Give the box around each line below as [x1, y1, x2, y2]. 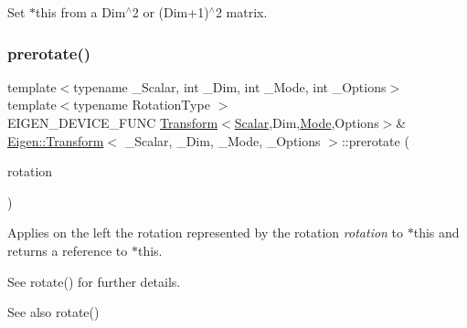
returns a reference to [7, 240, 128, 259]
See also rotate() [7, 302, 100, 322]
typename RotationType [73, 95, 210, 114]
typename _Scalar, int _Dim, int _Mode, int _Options [73, 77, 387, 96]
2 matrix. [215, 3, 268, 21]
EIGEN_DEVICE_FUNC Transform [7, 113, 218, 132]
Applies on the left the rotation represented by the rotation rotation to [7, 223, 404, 242]
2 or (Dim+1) [132, 3, 209, 21]
